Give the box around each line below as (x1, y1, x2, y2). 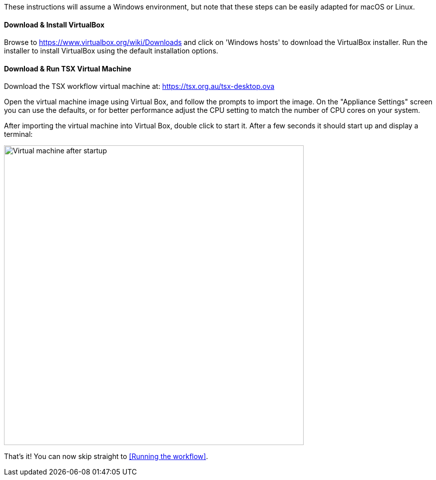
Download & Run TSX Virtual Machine (4, 64, 131, 73)
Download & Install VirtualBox (4, 20, 105, 29)
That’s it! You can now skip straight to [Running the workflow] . (4, 452, 208, 461)
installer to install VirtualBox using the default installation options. (4, 46, 218, 55)
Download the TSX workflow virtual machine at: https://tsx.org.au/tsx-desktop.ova (4, 82, 275, 91)
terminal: (4, 130, 33, 139)
